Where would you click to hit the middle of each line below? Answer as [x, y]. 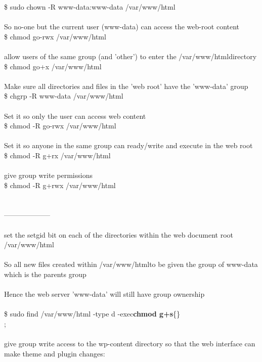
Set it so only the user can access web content [75, 116]
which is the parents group [45, 274]
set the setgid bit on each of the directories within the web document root [119, 234]
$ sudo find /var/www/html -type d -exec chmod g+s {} [92, 314]
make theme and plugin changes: [55, 353]
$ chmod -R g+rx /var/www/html [57, 155]
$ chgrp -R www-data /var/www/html [64, 96]
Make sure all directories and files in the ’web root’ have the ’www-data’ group [126, 86]
